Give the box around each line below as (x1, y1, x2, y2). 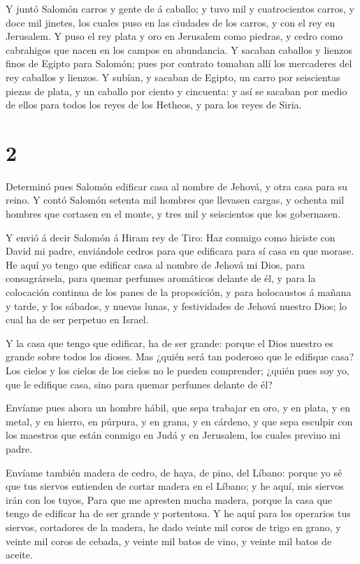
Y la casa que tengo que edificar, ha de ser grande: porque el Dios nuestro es (6, 335, 333, 350)
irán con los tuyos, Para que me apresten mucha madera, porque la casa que (6, 492, 332, 507)
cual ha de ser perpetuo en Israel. (6, 312, 149, 327)
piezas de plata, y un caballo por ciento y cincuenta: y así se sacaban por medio (6, 83, 347, 98)
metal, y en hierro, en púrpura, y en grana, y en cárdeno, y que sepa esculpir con (6, 414, 353, 428)
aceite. (6, 547, 33, 562)
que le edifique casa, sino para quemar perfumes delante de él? (6, 376, 273, 391)
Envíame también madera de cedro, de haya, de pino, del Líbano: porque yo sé (6, 465, 343, 479)
